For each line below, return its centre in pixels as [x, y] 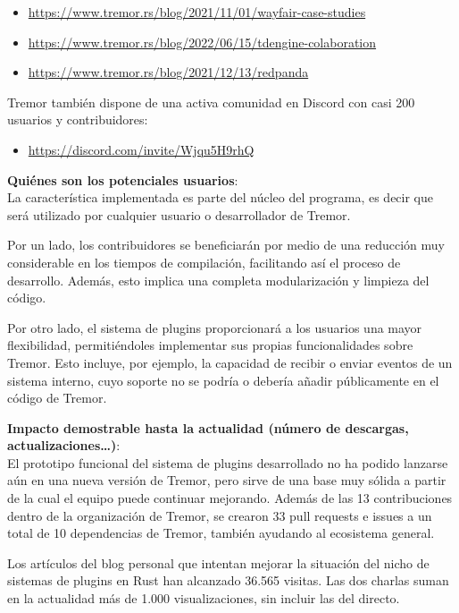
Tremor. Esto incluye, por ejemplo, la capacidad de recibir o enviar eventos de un [230, 362]
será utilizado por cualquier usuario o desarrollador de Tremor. [179, 214]
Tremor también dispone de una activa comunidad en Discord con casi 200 [211, 102]
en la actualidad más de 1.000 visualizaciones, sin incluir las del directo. [204, 598]
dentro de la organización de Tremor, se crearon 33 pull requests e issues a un [220, 515]
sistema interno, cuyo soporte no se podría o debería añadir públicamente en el [223, 380]
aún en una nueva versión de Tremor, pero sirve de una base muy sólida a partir [227, 480]
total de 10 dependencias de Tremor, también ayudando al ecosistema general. [221, 533]
